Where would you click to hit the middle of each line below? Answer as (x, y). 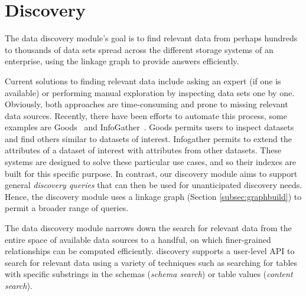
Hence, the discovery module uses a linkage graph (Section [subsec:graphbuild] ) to (153, 196)
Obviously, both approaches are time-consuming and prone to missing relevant (147, 104)
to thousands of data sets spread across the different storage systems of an (139, 49)
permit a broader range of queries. (67, 208)
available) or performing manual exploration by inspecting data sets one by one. (150, 92)
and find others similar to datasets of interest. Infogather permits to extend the (148, 138)
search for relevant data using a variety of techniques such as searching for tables (151, 262)
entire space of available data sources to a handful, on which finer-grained (138, 239)
